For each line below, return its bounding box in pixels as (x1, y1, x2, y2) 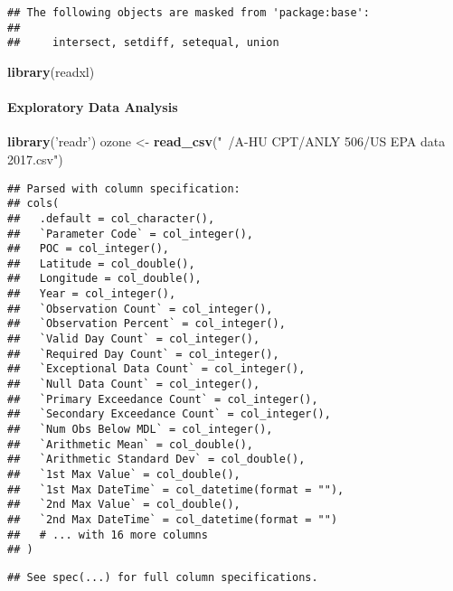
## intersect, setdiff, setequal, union (7, 36, 279, 50)
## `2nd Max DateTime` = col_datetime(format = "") (7, 512, 338, 526)
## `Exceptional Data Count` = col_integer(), (7, 362, 306, 376)
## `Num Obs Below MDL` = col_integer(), (7, 423, 273, 436)
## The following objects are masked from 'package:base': (7, 6, 370, 19)
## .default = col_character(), (7, 211, 215, 225)
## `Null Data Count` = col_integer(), (7, 378, 260, 391)
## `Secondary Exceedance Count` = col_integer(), (7, 408, 331, 421)
